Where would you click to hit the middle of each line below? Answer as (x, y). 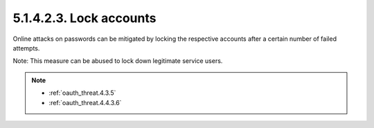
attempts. (26, 48)
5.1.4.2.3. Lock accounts (84, 18)
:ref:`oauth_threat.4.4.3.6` (85, 102)
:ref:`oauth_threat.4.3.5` (82, 93)
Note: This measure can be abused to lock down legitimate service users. (118, 61)
